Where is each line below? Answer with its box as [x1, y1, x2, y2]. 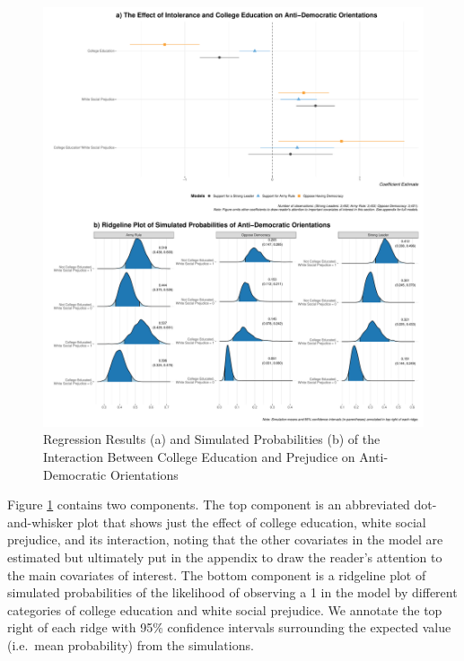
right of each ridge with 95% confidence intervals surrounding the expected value [7, 618, 451, 637]
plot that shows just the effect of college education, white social [76, 512, 426, 531]
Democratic [43, 465, 107, 483]
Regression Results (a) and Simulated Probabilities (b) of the [43, 430, 381, 448]
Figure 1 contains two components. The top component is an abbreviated [7, 495, 410, 514]
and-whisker [7, 512, 74, 531]
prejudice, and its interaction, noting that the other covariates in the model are [7, 530, 443, 549]
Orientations [109, 465, 179, 483]
